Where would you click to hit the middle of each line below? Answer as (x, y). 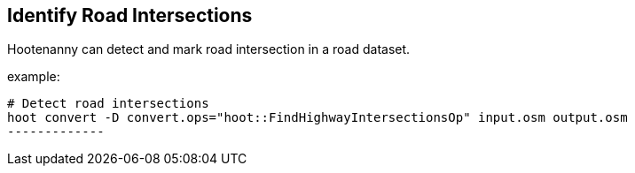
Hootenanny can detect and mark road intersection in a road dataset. (209, 49)
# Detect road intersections (108, 104)
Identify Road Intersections (130, 15)
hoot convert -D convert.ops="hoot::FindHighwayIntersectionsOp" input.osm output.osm (317, 118)
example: (34, 77)
